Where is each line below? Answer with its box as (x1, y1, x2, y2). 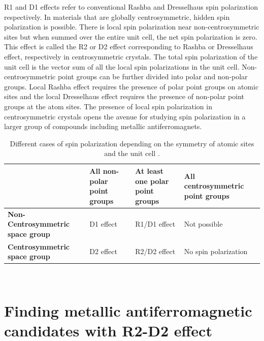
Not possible (184, 219, 223, 229)
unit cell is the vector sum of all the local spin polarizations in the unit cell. (4, 61, 240, 72)
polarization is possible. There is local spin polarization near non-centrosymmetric (4, 21, 259, 32)
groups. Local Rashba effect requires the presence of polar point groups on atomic (4, 81, 259, 91)
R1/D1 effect (135, 219, 176, 229)
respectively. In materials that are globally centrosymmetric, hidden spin (4, 11, 230, 22)
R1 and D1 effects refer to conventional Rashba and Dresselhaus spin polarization (4, 2, 258, 12)
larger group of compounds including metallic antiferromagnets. (4, 121, 202, 132)
